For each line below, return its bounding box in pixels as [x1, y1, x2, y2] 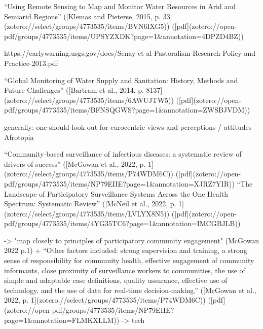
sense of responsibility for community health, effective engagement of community [4, 255, 254, 266]
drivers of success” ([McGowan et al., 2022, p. [4, 158, 146, 169]
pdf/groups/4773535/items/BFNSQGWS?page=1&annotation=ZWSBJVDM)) [4, 104, 250, 115]
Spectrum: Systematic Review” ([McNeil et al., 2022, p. [4, 198, 176, 209]
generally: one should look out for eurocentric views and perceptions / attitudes [4, 121, 252, 132]
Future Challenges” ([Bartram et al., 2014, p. [4, 85, 144, 95]
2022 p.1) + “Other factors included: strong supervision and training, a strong [4, 245, 247, 255]
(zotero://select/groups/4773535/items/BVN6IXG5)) [4, 21, 170, 31]
